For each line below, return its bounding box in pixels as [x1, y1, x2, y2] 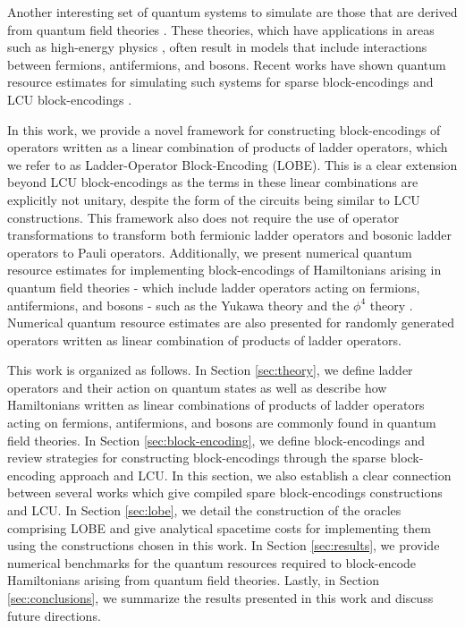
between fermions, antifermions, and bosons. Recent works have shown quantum [7, 55, 446, 73]
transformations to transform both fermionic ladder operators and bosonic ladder [7, 225, 452, 244]
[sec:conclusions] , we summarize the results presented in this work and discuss [7, 589, 434, 607]
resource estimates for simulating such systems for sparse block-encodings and [7, 72, 434, 91]
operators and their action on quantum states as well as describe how [7, 378, 387, 396]
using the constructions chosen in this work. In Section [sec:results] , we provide [7, 536, 440, 555]
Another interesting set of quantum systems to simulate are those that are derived [7, 3, 458, 21]
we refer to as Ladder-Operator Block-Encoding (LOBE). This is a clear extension [7, 155, 458, 174]
